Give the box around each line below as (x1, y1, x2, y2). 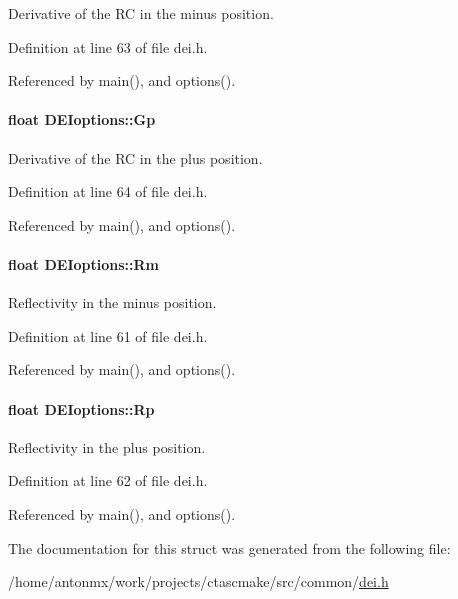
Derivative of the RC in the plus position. (8, 147, 263, 168)
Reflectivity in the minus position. (8, 292, 217, 313)
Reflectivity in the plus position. (8, 436, 206, 457)
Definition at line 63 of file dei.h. (8, 36, 208, 57)
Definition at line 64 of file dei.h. (8, 181, 208, 202)
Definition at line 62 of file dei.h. (8, 470, 208, 491)
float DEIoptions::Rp (8, 398, 155, 419)
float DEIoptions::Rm (8, 253, 159, 274)
